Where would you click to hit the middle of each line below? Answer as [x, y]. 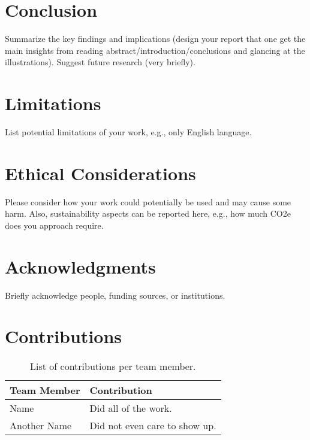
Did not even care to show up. [153, 426]
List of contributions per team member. [113, 366]
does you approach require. [54, 225]
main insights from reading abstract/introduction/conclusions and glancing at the [155, 50]
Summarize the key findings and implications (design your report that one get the [155, 39]
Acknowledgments [80, 266]
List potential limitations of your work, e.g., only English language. [128, 132]
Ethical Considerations [100, 173]
